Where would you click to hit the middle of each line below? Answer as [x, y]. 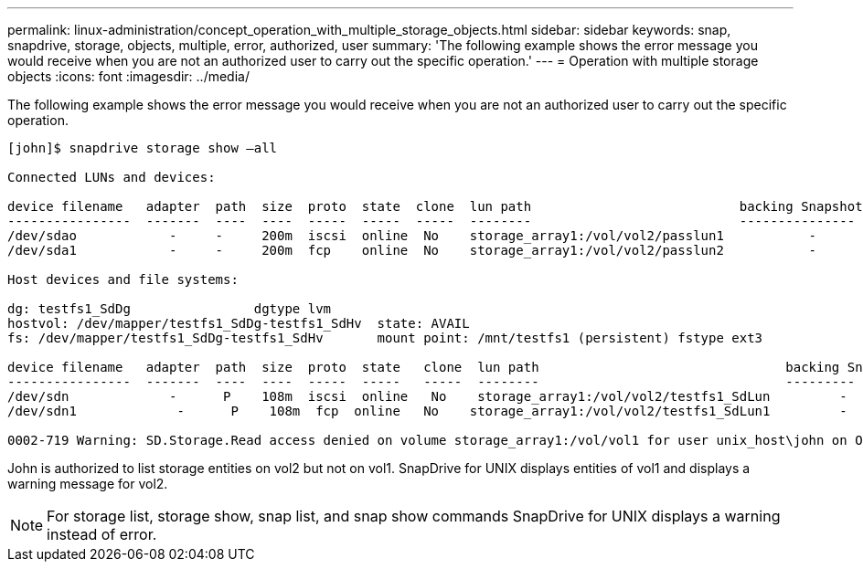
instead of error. [102, 534]
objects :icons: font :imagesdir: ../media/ [128, 76]
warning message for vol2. [88, 484]
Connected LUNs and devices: [112, 177]
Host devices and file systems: [123, 279]
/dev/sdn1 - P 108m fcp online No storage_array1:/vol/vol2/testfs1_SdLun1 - [427, 411]
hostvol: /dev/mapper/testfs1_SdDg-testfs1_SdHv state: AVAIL [239, 323]
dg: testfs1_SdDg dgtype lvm [170, 309]
